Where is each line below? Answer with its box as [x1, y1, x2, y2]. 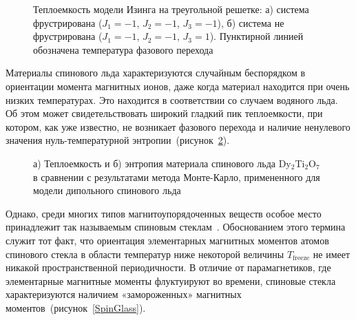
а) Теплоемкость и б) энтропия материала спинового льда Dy [33, 156, 291, 170]
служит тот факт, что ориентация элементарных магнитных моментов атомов [6, 233, 329, 247]
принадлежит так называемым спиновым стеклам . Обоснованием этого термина [6, 220, 346, 234]
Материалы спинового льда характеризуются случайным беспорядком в [6, 65, 306, 80]
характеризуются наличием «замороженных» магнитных [6, 287, 242, 301]
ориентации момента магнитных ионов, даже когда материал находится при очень [6, 78, 350, 93]
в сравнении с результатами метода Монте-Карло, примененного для [33, 169, 320, 184]
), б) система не [217, 15, 284, 30]
